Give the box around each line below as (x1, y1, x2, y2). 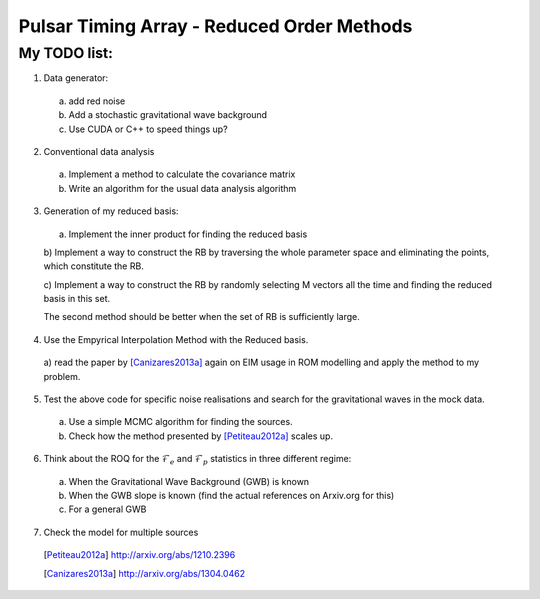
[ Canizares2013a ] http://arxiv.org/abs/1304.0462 (43, 567, 245, 579)
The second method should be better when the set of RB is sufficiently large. (43, 311, 360, 323)
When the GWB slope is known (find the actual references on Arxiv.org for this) (68, 489, 395, 501)
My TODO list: (18, 44, 114, 62)
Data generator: (43, 72, 109, 84)
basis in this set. (43, 293, 111, 305)
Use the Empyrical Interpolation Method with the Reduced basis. (43, 333, 309, 345)
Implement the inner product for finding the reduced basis (68, 228, 308, 240)
